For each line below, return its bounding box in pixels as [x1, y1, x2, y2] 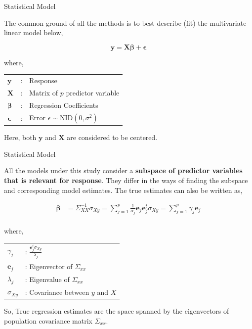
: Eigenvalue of [25, 274, 70, 284]
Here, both [4, 132, 37, 142]
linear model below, [4, 27, 63, 38]
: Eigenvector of [25, 261, 73, 271]
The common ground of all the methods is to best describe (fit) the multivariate [4, 17, 247, 28]
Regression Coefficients [29, 99, 98, 110]
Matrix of [29, 87, 58, 97]
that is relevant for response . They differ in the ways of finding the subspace [4, 175, 248, 185]
